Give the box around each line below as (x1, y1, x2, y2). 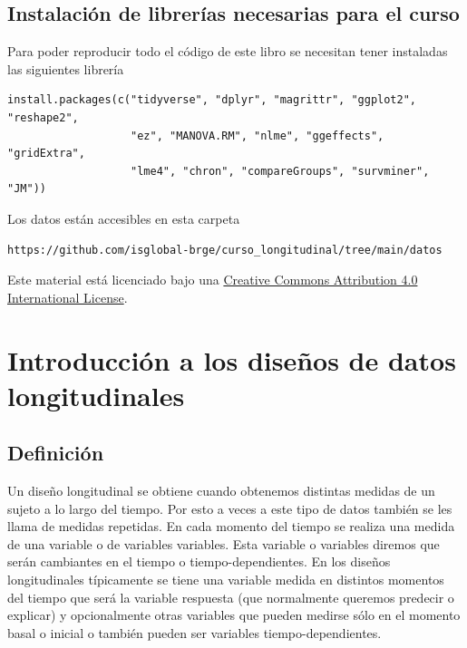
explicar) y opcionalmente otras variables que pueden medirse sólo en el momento (7, 605, 461, 624)
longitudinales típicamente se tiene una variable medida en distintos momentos (7, 570, 444, 589)
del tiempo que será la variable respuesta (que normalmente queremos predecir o (7, 587, 454, 606)
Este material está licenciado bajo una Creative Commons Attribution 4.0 (7, 270, 418, 289)
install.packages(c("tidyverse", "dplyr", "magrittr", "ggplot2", (7, 93, 417, 107)
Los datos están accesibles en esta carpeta (7, 208, 240, 227)
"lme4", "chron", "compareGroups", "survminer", (131, 164, 430, 178)
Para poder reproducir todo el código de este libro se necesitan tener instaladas (7, 42, 448, 61)
